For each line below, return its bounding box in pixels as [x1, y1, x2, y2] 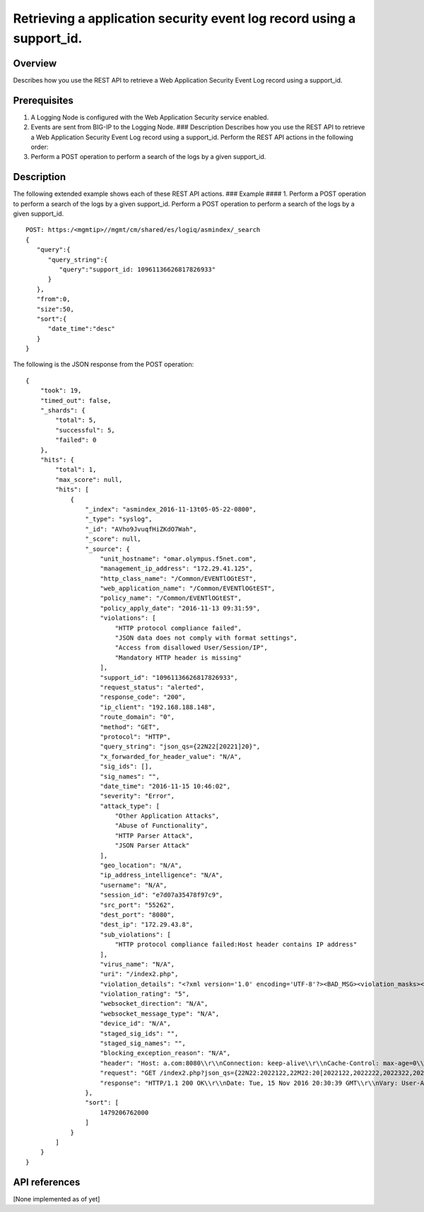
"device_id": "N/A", [100, 1020, 171, 1028]
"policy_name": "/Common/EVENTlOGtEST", [100, 594, 242, 602]
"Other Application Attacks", [114, 812, 220, 820]
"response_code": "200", [100, 693, 187, 701]
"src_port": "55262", [100, 901, 175, 909]
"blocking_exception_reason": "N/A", [100, 1049, 231, 1057]
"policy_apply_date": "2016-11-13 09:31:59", [100, 604, 261, 612]
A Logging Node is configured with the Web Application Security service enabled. [30, 113, 269, 122]
